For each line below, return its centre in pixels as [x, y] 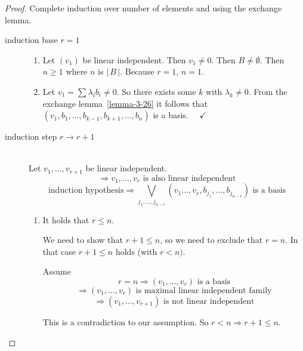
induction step [31, 136]
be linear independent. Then [134, 59]
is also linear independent [189, 178]
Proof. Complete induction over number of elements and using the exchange [143, 8]
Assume [57, 271]
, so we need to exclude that [211, 240]
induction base [31, 40]
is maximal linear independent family [204, 290]
